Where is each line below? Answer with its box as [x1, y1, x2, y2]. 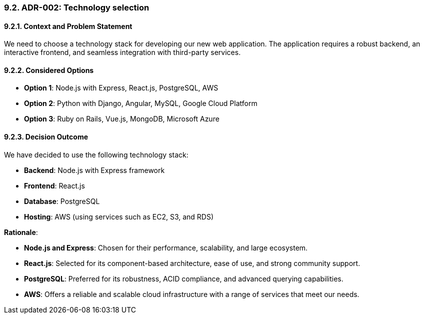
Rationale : [4, 227, 38, 236]
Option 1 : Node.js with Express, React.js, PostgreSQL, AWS [24, 83, 218, 92]
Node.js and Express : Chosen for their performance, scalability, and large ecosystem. [24, 243, 308, 252]
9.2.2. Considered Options [4, 65, 94, 74]
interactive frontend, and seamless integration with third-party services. [4, 48, 241, 57]
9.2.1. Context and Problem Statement [4, 21, 132, 30]
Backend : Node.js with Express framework [24, 165, 165, 174]
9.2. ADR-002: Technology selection [4, 2, 149, 12]
